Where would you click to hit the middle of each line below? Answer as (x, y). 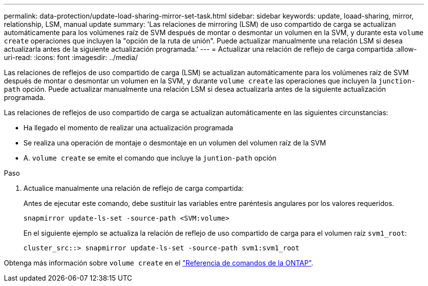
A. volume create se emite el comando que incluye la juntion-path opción (150, 158)
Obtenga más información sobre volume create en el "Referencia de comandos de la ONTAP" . (159, 263)
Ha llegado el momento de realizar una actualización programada (128, 128)
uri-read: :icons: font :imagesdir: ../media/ (71, 57)
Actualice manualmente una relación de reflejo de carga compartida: (134, 188)
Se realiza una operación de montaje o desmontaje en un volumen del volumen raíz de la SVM (175, 143)
